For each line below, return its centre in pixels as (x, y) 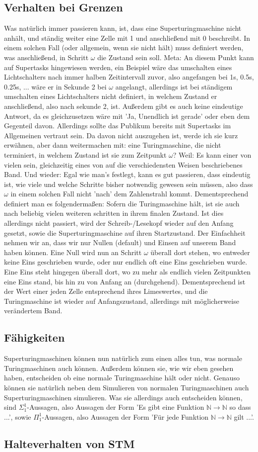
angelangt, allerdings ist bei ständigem (174, 86)
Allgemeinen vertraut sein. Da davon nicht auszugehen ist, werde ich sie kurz (121, 135)
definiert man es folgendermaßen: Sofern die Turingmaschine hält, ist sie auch (122, 203)
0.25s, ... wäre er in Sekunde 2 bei (55, 86)
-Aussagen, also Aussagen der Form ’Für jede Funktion (125, 416)
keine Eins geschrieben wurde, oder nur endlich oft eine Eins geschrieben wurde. (126, 262)
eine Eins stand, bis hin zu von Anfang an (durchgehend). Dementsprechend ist (125, 281)
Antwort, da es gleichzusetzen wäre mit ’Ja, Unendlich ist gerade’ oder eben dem (127, 116)
